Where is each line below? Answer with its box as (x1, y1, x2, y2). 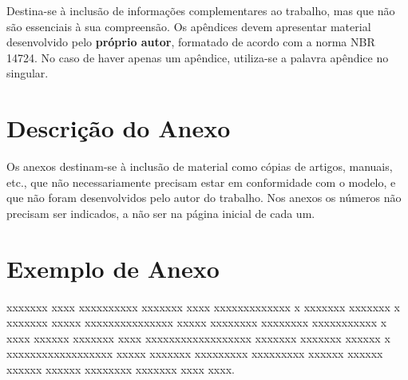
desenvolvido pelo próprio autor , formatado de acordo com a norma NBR (6, 34, 375, 50)
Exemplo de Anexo (6, 251, 220, 284)
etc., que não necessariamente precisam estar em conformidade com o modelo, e (6, 173, 396, 190)
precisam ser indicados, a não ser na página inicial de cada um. (6, 204, 315, 221)
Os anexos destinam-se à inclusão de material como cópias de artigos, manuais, (6, 158, 393, 175)
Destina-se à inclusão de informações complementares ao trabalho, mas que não (6, 2, 395, 18)
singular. (6, 65, 49, 81)
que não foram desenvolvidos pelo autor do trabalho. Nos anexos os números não (6, 189, 402, 206)
